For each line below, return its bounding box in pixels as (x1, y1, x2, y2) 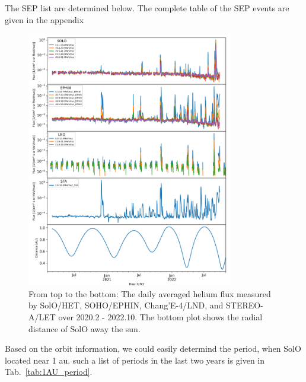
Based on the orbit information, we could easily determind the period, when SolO (5, 342, 301, 355)
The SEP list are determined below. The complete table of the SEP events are (5, 2, 289, 14)
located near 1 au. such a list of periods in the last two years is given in (5, 354, 265, 366)
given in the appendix (5, 13, 84, 26)
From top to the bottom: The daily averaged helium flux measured (28, 287, 271, 300)
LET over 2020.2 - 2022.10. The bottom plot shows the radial (39, 311, 263, 323)
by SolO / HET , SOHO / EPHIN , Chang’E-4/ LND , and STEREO (28, 299, 261, 311)
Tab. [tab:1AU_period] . (5, 365, 93, 378)
